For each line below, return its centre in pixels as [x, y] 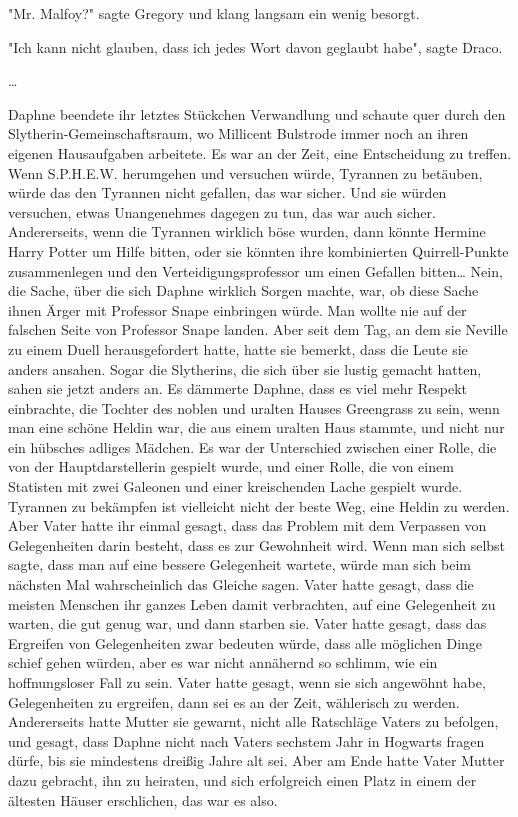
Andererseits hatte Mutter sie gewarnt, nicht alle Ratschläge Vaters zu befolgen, [253, 721]
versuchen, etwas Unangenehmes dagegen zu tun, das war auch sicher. [222, 211]
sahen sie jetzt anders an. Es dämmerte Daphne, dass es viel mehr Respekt [237, 388]
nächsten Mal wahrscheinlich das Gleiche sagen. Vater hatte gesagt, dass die [241, 584]
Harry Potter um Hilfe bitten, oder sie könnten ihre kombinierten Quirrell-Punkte [258, 250]
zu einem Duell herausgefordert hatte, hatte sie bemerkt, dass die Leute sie [238, 348]
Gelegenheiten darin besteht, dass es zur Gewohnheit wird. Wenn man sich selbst [257, 544]
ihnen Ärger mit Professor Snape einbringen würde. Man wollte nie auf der [237, 309]
